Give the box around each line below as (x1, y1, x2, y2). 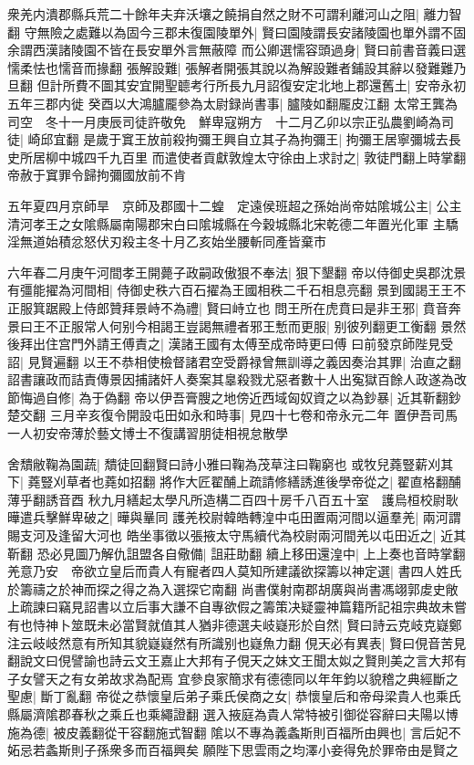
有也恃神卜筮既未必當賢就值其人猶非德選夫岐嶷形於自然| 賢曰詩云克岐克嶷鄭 (7, 615, 462, 634)
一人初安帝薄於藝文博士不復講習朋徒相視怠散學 (7, 424, 288, 443)
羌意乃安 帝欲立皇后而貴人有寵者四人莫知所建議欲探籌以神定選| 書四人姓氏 (7, 561, 462, 581)
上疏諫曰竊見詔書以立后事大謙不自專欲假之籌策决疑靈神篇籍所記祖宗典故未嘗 (7, 597, 467, 616)
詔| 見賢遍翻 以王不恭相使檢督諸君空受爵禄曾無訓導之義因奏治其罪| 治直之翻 (7, 351, 461, 371)
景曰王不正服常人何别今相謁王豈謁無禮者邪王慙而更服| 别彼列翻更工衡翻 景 (7, 316, 454, 335)
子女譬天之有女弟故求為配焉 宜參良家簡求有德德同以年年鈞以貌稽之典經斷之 (7, 668, 459, 687)
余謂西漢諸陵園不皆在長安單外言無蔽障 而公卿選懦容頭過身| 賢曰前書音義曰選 (7, 40, 467, 59)
